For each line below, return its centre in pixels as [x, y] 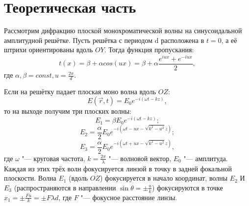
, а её [229, 40]
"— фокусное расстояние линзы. [129, 197]
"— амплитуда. [206, 158]
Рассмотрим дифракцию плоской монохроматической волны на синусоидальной [123, 31]
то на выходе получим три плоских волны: [68, 111]
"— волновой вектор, [140, 158]
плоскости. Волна [30, 178]
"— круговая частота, [53, 158]
